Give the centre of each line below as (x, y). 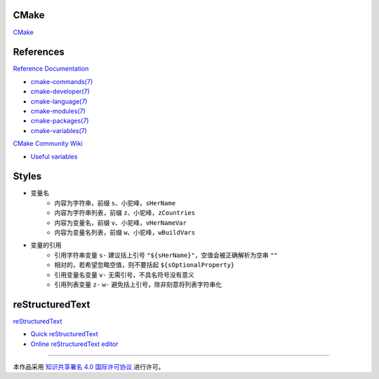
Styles (27, 176)
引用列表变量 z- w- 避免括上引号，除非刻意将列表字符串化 (138, 284)
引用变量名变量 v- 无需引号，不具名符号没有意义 (124, 275)
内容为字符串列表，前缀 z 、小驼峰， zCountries (125, 213)
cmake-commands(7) (62, 81)
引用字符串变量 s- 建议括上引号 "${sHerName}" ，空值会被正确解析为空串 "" (166, 255)
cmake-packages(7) (60, 121)
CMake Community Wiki (48, 144)
